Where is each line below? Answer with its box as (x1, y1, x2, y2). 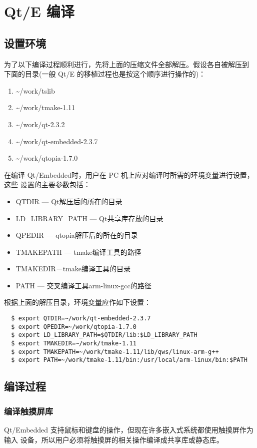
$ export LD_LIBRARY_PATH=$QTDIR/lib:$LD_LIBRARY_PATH (11, 331, 197, 339)
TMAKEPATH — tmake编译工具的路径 (15, 246, 141, 257)
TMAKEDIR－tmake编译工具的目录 (15, 263, 131, 274)
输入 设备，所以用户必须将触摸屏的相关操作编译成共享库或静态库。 (4, 434, 223, 444)
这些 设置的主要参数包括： (4, 179, 90, 190)
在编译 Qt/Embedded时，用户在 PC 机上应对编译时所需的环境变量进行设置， (4, 169, 254, 180)
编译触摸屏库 (4, 404, 53, 417)
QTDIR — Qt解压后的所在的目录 (15, 196, 122, 206)
